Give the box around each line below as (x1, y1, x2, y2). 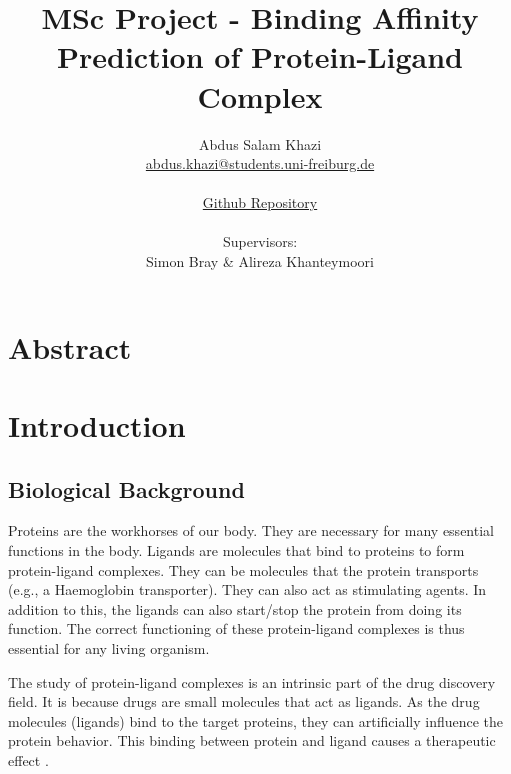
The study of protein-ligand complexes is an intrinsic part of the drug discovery (8, 671, 496, 692)
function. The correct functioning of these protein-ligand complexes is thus (8, 618, 465, 639)
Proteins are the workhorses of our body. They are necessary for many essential (8, 520, 494, 541)
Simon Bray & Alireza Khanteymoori (146, 251, 374, 272)
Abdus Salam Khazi (198, 133, 322, 154)
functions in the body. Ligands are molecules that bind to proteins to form (8, 540, 465, 561)
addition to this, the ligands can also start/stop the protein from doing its (8, 598, 462, 619)
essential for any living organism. (8, 637, 210, 658)
